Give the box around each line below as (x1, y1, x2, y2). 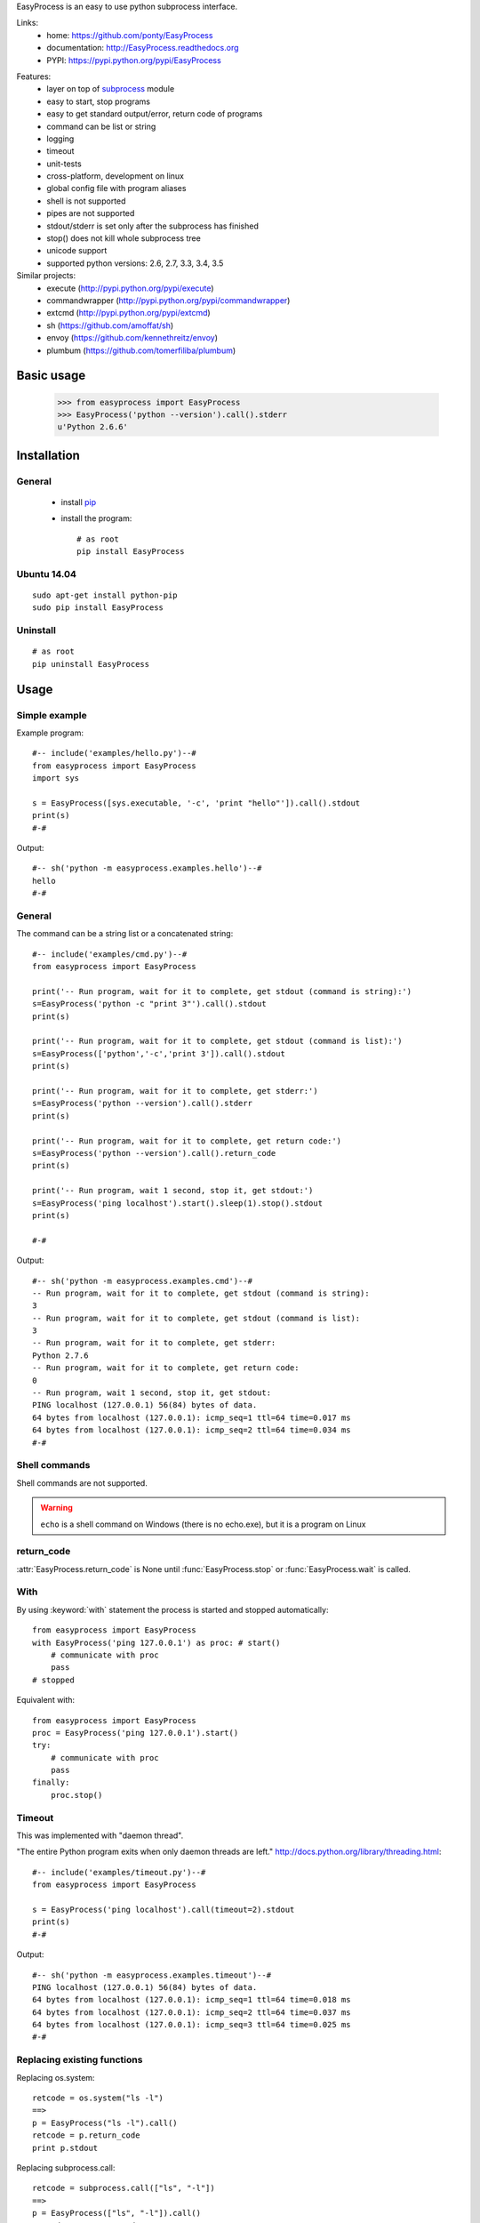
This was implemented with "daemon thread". (16, 1830, 184, 1841)
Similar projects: (16, 270, 76, 281)
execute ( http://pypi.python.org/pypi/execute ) (46, 283, 214, 293)
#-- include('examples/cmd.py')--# (32, 949, 188, 959)
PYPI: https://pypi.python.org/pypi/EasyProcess (46, 54, 221, 66)
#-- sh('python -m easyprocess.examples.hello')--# (32, 863, 262, 873)
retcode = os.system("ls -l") (32, 2093, 164, 2103)
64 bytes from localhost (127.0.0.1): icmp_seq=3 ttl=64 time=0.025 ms (32, 2019, 351, 2030)
